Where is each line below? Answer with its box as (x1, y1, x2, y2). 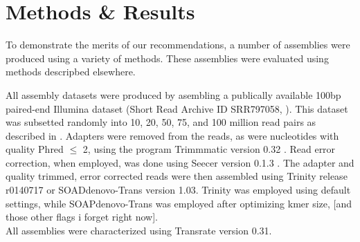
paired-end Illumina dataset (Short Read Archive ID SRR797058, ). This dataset (6, 101, 348, 115)
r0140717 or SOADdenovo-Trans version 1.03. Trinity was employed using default (6, 183, 351, 197)
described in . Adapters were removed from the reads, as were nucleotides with (6, 128, 339, 142)
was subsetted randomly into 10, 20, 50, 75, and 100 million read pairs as (6, 115, 316, 129)
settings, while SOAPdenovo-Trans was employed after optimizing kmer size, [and (6, 196, 352, 210)
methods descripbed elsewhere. (6, 64, 136, 79)
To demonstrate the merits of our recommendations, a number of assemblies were (6, 37, 350, 52)
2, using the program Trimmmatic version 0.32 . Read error (82, 142, 336, 156)
